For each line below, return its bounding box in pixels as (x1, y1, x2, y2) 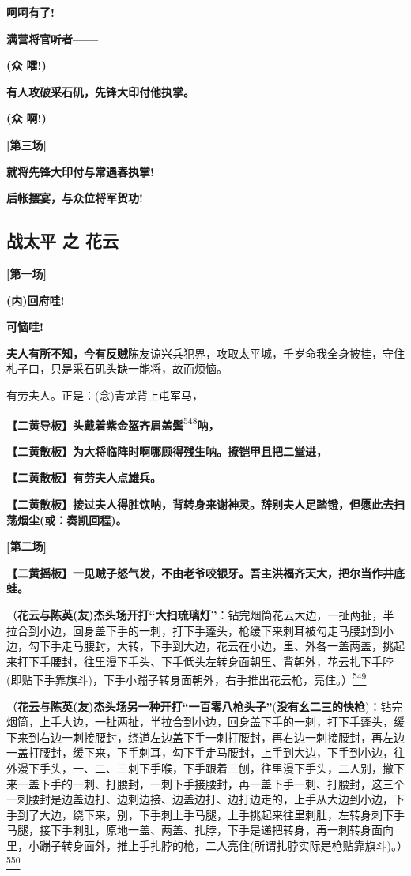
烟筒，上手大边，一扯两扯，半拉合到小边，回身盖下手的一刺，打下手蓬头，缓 (6, 713, 405, 730)
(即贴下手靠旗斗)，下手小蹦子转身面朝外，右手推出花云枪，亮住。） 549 (6, 669, 367, 687)
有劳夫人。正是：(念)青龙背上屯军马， (6, 386, 203, 403)
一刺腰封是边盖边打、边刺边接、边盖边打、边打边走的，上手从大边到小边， (6, 791, 394, 807)
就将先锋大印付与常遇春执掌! (6, 163, 154, 179)
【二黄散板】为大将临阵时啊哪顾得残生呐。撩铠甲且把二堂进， (6, 442, 327, 459)
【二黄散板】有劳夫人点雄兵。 (6, 469, 161, 486)
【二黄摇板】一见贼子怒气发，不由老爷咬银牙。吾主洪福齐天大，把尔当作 (6, 564, 383, 581)
